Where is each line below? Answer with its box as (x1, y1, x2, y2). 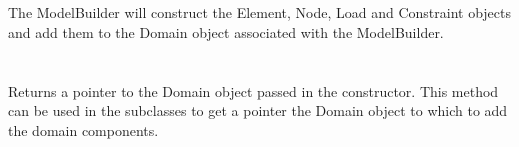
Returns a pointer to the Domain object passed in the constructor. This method (8, 80, 499, 101)
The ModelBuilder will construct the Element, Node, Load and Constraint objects (8, 2, 512, 23)
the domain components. (8, 119, 159, 140)
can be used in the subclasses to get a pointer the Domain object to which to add (8, 100, 508, 121)
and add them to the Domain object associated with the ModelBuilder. (8, 21, 444, 42)
